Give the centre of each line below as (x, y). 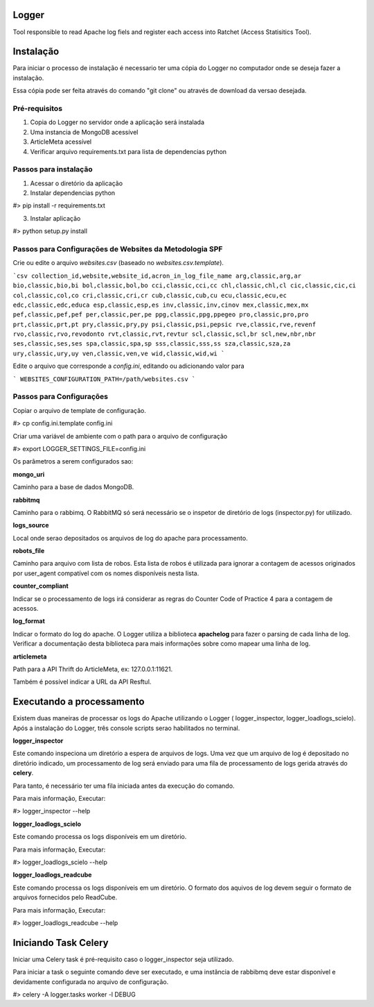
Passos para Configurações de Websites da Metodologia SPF (118, 248)
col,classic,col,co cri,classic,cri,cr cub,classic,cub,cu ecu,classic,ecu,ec (150, 295)
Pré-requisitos (37, 108)
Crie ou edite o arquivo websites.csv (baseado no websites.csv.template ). (118, 263)
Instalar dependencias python (73, 193)
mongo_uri (29, 474)
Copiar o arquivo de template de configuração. (80, 410)
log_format (29, 621)
